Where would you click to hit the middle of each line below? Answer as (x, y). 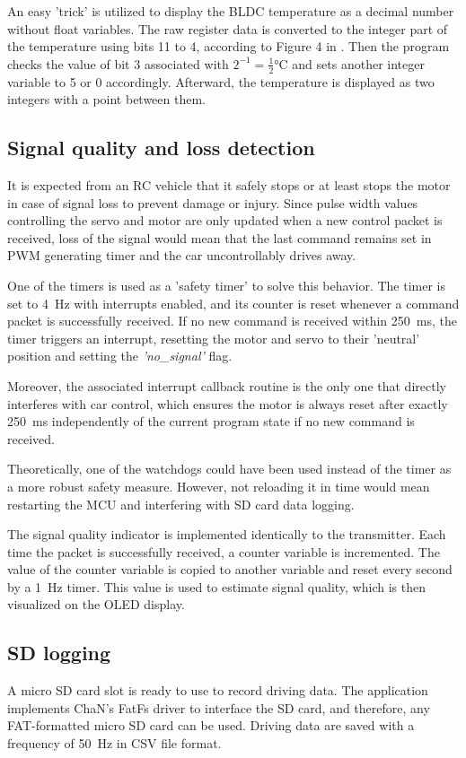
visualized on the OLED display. (96, 604)
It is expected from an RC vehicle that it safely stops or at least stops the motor (229, 185)
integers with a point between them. (106, 99)
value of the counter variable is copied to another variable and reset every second (230, 569)
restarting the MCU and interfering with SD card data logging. (181, 504)
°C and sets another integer (349, 63)
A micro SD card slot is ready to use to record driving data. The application (218, 690)
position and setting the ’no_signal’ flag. (120, 356)
